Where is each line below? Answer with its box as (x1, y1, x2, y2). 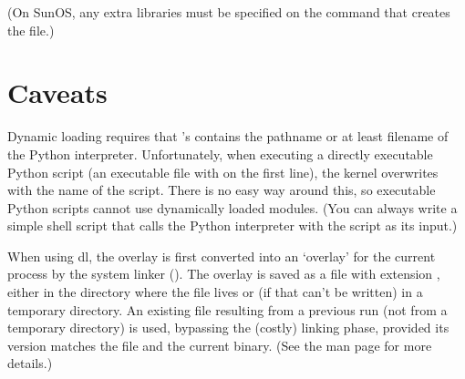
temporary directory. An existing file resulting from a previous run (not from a (7, 300, 448, 319)
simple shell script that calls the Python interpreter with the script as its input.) (7, 216, 458, 235)
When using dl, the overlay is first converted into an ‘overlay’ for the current (7, 246, 436, 265)
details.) (7, 353, 53, 373)
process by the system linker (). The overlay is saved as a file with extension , (7, 264, 440, 283)
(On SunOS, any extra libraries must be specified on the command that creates (7, 3, 450, 21)
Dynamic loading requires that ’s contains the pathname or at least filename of (7, 127, 449, 146)
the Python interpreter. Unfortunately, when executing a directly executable (7, 144, 433, 163)
